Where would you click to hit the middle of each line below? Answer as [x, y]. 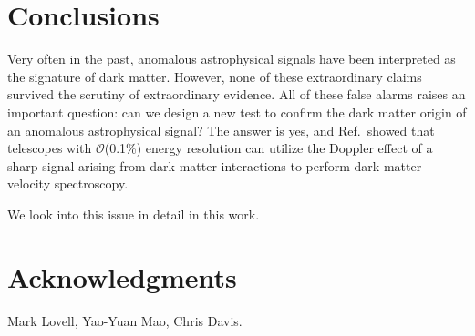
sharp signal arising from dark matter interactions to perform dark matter [215, 165]
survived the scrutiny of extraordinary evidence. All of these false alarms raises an [237, 94]
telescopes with [50, 148]
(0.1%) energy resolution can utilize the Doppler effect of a [268, 148]
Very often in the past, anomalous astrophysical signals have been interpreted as [232, 59]
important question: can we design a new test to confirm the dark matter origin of [237, 112]
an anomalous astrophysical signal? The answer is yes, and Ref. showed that [221, 130]
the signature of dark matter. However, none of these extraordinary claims [215, 76]
